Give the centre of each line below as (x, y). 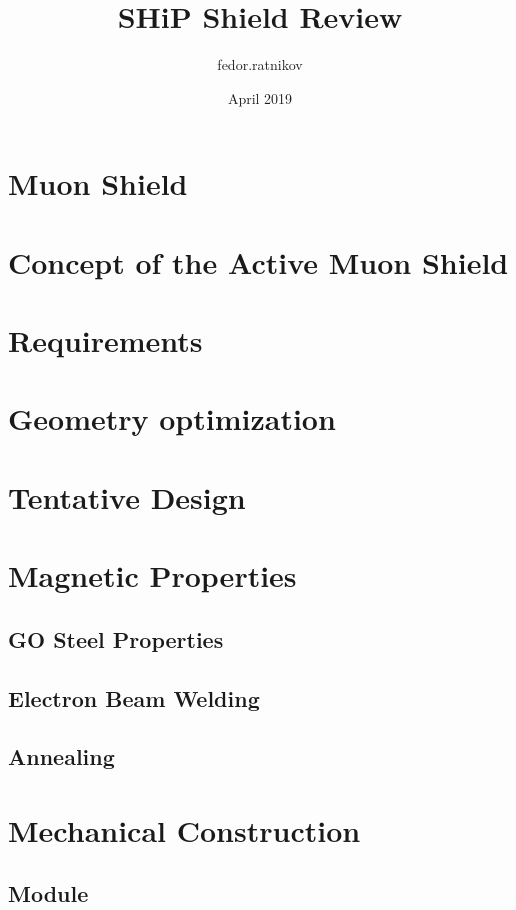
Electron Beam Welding (134, 697)
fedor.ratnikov (260, 64)
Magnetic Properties (152, 575)
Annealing (61, 756)
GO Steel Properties (116, 638)
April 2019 (260, 97)
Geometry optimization (172, 418)
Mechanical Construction (184, 829)
